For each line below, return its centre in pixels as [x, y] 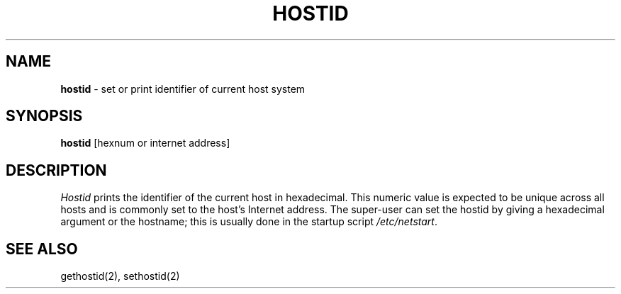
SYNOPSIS [44, 116]
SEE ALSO [42, 249]
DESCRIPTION [56, 170]
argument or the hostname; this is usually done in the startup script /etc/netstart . [249, 222]
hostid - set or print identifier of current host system [183, 89]
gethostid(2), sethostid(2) [120, 276]
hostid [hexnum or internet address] [145, 143]
